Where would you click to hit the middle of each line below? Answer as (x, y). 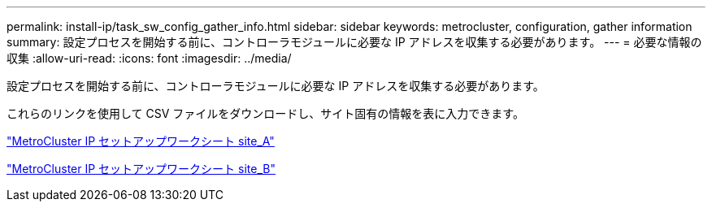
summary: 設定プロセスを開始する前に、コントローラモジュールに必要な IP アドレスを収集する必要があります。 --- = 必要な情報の (354, 42)
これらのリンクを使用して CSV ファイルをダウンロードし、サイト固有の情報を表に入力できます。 (265, 113)
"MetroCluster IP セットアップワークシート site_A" (141, 141)
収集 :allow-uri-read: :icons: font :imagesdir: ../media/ (149, 58)
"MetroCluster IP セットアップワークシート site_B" (141, 169)
